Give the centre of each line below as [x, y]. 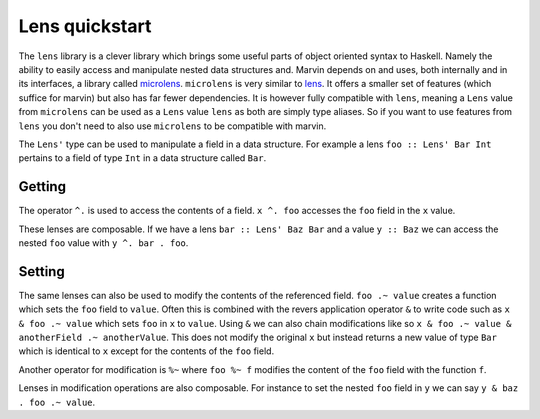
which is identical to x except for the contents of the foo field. [146, 351]
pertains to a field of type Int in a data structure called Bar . [142, 158]
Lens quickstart [85, 26]
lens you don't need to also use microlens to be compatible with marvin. [172, 126]
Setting [41, 271]
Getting [42, 186]
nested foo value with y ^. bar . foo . [103, 242]
